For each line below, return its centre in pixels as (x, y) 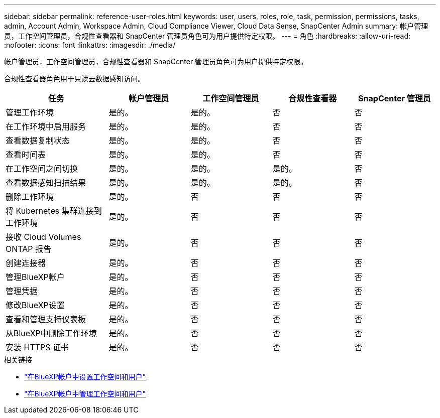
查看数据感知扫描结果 (46, 183)
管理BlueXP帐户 (35, 277)
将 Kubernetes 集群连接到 (54, 211)
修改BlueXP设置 (35, 305)
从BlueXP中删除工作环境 (51, 333)
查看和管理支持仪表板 (46, 319)
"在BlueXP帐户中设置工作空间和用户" (85, 377)
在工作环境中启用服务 (46, 126)
